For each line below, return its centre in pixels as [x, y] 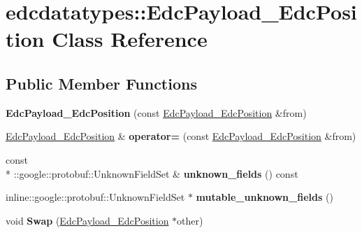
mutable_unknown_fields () [265, 197]
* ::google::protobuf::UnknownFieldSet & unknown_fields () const [152, 173]
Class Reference [130, 39]
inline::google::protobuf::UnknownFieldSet [95, 197]
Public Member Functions [101, 83]
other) [190, 220]
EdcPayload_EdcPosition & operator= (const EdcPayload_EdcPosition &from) [181, 136]
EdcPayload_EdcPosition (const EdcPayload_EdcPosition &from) [156, 112]
